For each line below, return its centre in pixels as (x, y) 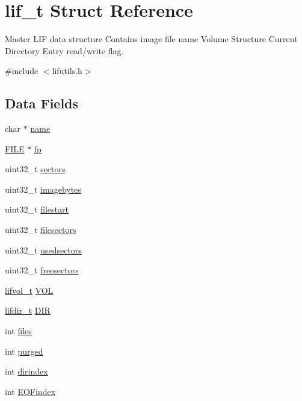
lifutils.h (67, 71)
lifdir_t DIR (28, 310)
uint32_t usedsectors (43, 250)
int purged (24, 351)
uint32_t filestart (37, 209)
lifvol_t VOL (29, 290)
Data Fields (42, 103)
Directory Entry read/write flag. (64, 50)
